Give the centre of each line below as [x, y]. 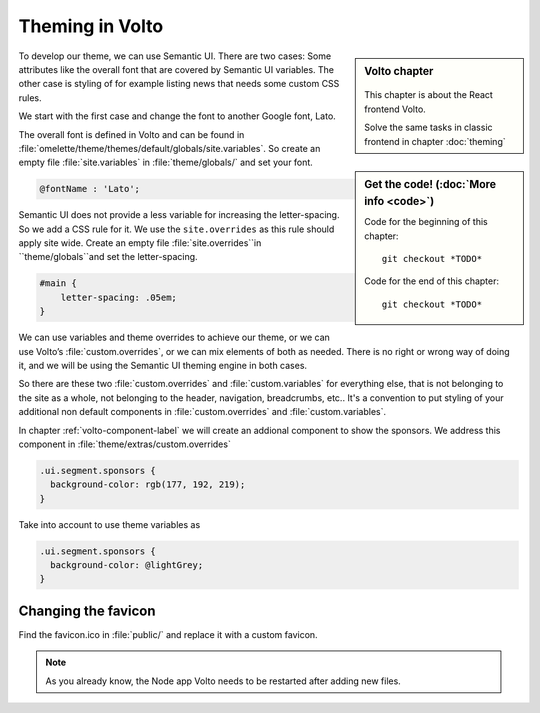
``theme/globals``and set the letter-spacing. [108, 257]
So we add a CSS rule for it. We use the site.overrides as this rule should [176, 229]
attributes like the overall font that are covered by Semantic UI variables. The [176, 69]
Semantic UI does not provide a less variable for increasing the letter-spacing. [179, 215]
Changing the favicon [87, 610]
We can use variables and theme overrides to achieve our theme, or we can [174, 337]
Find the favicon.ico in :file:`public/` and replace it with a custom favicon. [168, 634]
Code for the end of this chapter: [432, 281]
